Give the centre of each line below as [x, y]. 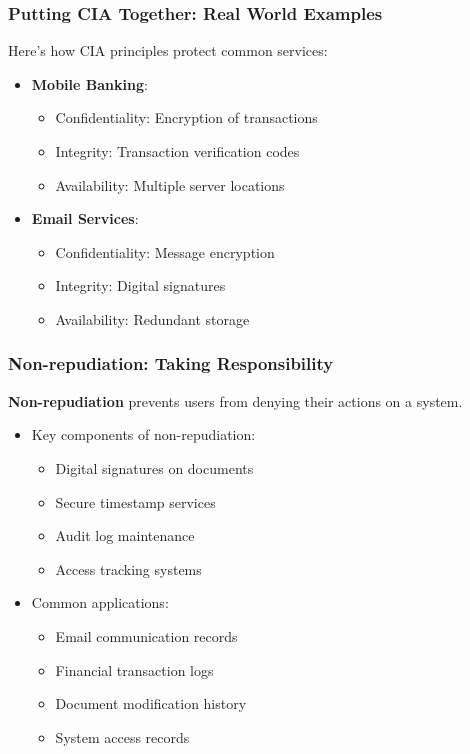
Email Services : [85, 218]
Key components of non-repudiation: [143, 434]
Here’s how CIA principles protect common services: [168, 50]
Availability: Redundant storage [152, 318]
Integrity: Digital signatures [140, 285]
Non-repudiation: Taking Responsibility [171, 363]
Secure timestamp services [135, 501]
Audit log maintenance [125, 535]
